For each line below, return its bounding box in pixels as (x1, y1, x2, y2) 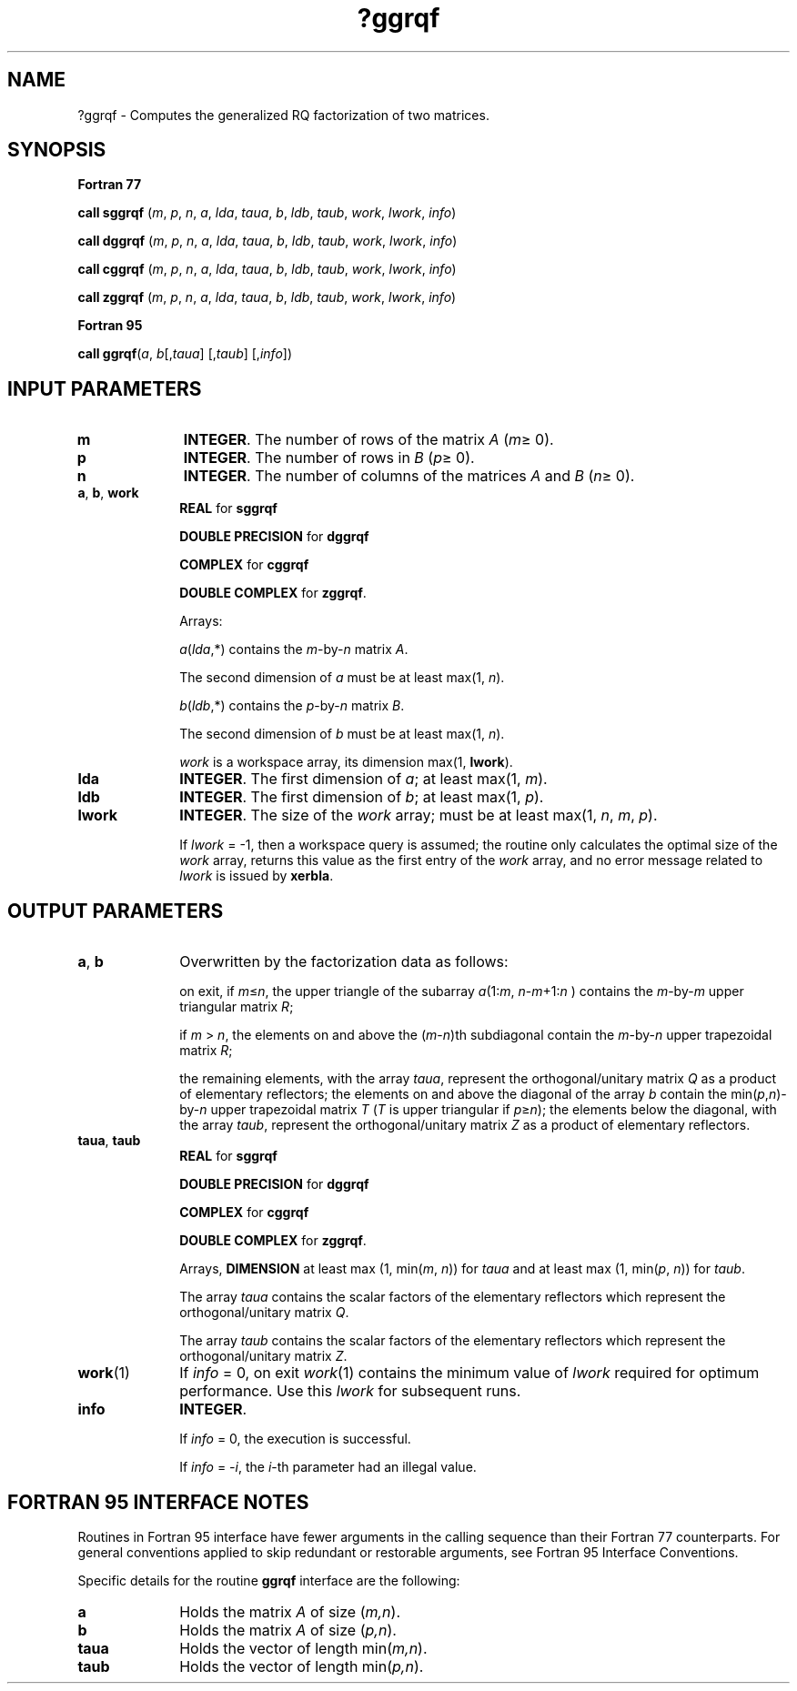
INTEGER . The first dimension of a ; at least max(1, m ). (179, 770, 548, 789)
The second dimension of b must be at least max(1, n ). (179, 726, 505, 742)
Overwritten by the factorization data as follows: (179, 952, 509, 971)
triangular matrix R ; (179, 999, 294, 1015)
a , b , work (77, 485, 139, 501)
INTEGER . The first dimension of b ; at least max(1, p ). (179, 788, 544, 807)
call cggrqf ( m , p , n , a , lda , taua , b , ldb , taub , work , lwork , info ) (77, 261, 457, 277)
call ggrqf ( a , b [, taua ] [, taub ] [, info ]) (77, 346, 293, 362)
